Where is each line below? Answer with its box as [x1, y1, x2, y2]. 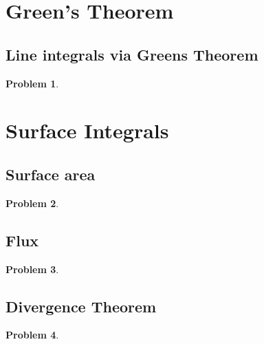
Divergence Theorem [5, 295, 157, 316]
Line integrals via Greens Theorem [5, 43, 258, 65]
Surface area [5, 163, 96, 184]
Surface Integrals [5, 116, 169, 144]
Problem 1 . [5, 76, 59, 90]
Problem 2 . [5, 195, 59, 210]
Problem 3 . [5, 261, 59, 276]
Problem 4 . [5, 327, 59, 342]
